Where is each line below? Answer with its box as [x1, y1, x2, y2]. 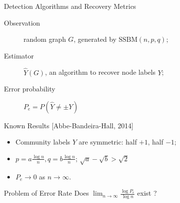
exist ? [137, 188, 157, 198]
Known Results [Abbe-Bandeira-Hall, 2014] [4, 120, 133, 130]
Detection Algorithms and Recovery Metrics [4, 1, 136, 11]
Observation [4, 17, 40, 28]
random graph [24, 34, 66, 44]
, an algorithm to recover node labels [45, 67, 155, 77]
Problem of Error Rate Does [4, 188, 89, 198]
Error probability [4, 84, 55, 94]
